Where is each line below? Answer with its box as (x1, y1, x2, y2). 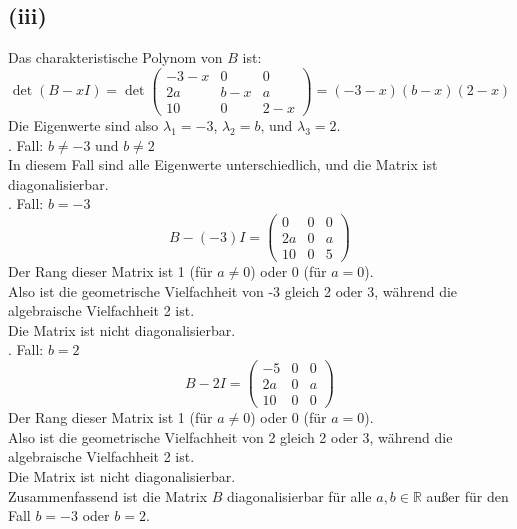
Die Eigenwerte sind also (8, 114, 159, 135)
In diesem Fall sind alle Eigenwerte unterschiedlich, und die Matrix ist (8, 154, 438, 175)
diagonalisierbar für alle (227, 485, 372, 506)
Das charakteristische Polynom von (8, 47, 223, 68)
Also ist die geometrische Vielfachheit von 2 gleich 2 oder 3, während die (8, 426, 453, 447)
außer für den (426, 485, 509, 506)
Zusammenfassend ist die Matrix (8, 485, 208, 506)
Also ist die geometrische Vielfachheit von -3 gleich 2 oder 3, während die (8, 280, 458, 301)
